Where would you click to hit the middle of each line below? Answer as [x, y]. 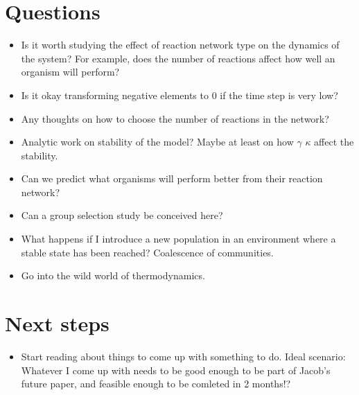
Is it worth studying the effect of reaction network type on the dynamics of [180, 45]
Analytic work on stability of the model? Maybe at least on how [157, 142]
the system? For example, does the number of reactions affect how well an [178, 58]
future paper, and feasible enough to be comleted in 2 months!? [156, 384]
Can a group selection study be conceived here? [122, 215]
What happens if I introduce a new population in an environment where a [178, 239]
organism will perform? [70, 72]
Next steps [57, 323]
